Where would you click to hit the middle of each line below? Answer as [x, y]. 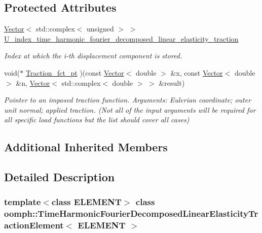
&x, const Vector [197, 72]
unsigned [100, 29]
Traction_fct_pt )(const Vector [75, 72]
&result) [172, 82]
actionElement [34, 225]
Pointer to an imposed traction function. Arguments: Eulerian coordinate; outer [128, 100]
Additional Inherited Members [86, 147]
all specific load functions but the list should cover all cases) [97, 120]
